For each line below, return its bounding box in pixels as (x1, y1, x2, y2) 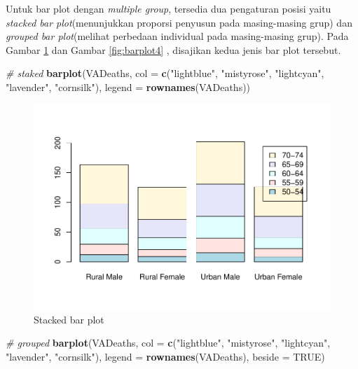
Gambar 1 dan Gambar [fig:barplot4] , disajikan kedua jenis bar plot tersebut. (6, 42, 341, 57)
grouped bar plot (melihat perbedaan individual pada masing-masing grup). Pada (6, 29, 349, 43)
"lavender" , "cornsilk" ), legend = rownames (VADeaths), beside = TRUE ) (6, 349, 325, 363)
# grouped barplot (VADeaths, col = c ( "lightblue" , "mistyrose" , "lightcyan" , (6, 335, 331, 350)
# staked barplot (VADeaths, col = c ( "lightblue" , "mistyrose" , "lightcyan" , (6, 66, 324, 81)
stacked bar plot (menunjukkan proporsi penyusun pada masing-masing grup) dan (6, 15, 352, 29)
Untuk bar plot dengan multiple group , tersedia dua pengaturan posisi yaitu (6, 1, 331, 15)
